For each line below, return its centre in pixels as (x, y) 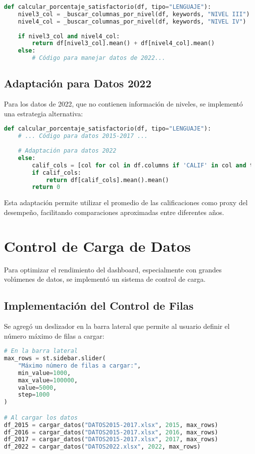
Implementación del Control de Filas (99, 306)
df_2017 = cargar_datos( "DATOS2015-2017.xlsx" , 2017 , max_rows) (111, 440)
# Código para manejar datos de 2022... (99, 58)
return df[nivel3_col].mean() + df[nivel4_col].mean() (123, 43)
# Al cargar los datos (41, 417)
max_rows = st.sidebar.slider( (55, 359)
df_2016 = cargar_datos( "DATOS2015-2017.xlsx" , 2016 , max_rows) (111, 432)
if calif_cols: (57, 173)
